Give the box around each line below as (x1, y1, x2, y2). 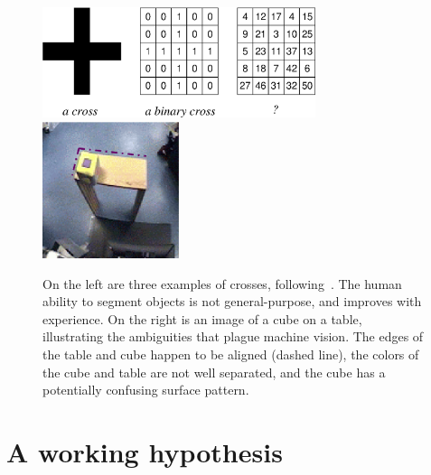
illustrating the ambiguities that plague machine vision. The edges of (42, 327, 424, 346)
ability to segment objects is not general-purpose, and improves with (42, 292, 422, 311)
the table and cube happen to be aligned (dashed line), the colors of (42, 344, 419, 363)
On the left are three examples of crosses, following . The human (42, 274, 402, 293)
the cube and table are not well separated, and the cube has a (42, 362, 386, 381)
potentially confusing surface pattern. (42, 380, 249, 399)
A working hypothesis (6, 433, 283, 470)
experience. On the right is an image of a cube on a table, (42, 309, 362, 328)
